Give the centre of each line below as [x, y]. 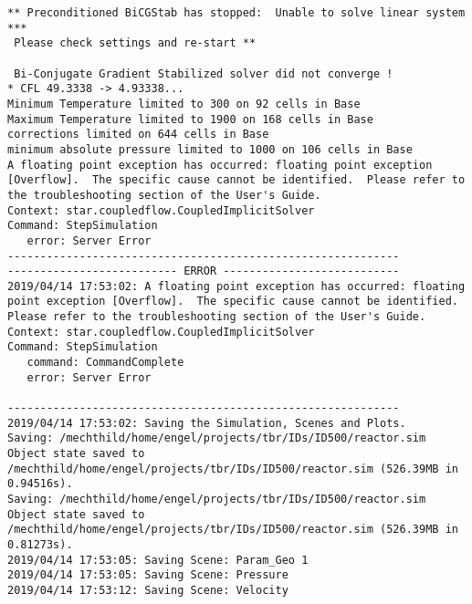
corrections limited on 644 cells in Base [138, 135]
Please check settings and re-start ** [135, 43]
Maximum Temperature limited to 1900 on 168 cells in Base [190, 119]
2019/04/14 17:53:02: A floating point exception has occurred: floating [236, 286]
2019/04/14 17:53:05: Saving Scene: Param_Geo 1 [158, 560]
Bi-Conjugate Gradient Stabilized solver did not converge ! [204, 73]
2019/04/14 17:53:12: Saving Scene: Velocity [148, 590]
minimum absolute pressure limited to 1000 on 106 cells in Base [210, 149]
